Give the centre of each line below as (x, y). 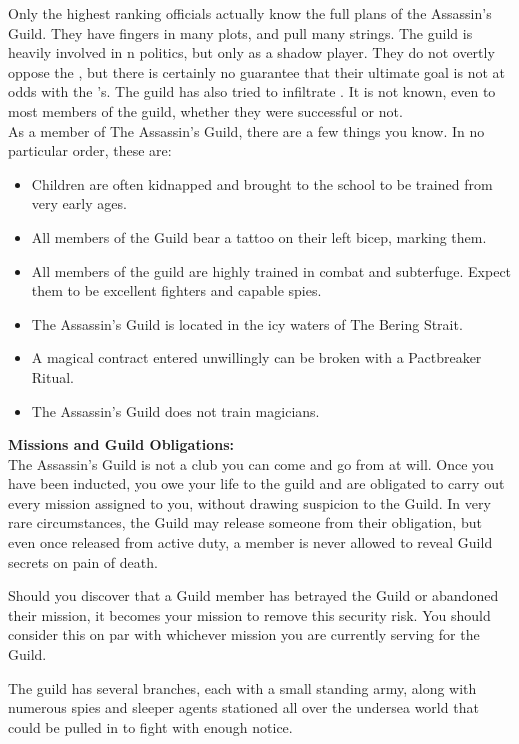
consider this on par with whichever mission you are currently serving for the (244, 634)
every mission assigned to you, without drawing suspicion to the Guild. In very (249, 502)
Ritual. (53, 376)
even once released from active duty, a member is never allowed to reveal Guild (250, 542)
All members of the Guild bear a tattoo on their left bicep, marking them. (259, 236)
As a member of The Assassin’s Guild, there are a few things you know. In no (246, 130)
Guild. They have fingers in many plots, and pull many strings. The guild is (240, 32)
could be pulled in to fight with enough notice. (150, 726)
